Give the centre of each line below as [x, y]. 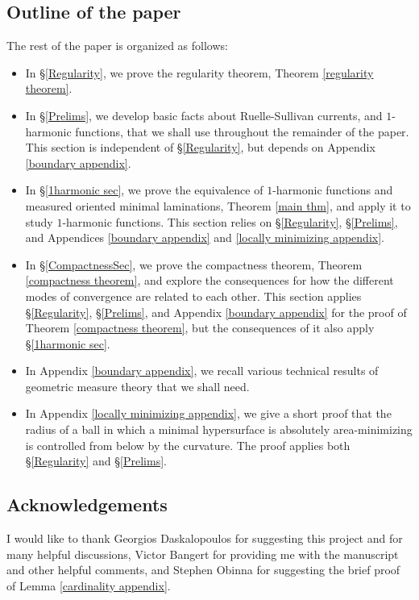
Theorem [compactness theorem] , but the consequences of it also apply [200, 328]
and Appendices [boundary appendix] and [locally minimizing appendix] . [205, 237]
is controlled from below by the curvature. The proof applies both [188, 445]
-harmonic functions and [333, 190]
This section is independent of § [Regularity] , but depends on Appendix [200, 147]
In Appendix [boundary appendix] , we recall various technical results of [202, 371]
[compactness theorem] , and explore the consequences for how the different [209, 280]
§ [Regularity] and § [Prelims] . [96, 461]
